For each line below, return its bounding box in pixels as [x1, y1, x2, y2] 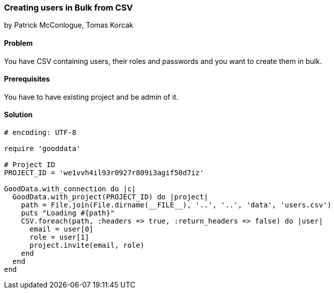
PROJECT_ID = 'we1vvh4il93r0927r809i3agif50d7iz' [4, 169, 204, 177]
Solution [4, 110, 33, 119]
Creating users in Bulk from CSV [4, 3, 133, 13]
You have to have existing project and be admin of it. [4, 92, 179, 101]
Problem [4, 38, 33, 47]
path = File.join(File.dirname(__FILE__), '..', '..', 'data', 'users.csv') [21, 201, 332, 209]
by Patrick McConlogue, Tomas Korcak [4, 21, 133, 30]
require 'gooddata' [4, 144, 81, 153]
